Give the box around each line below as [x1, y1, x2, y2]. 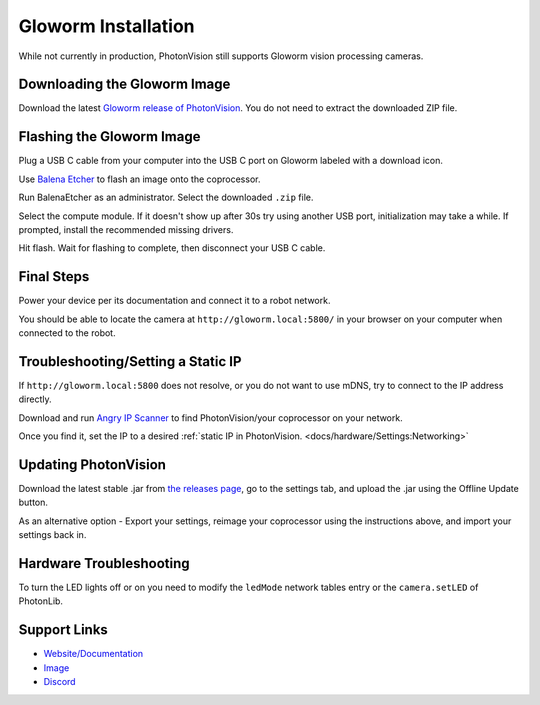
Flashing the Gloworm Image [18, 128, 201, 145]
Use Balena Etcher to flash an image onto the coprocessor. [18, 173, 261, 185]
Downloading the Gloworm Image [18, 76, 231, 93]
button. [18, 496, 49, 509]
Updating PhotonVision [18, 456, 167, 473]
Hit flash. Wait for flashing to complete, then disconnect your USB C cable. [18, 242, 326, 254]
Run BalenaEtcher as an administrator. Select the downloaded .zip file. [18, 191, 314, 204]
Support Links [18, 621, 109, 639]
